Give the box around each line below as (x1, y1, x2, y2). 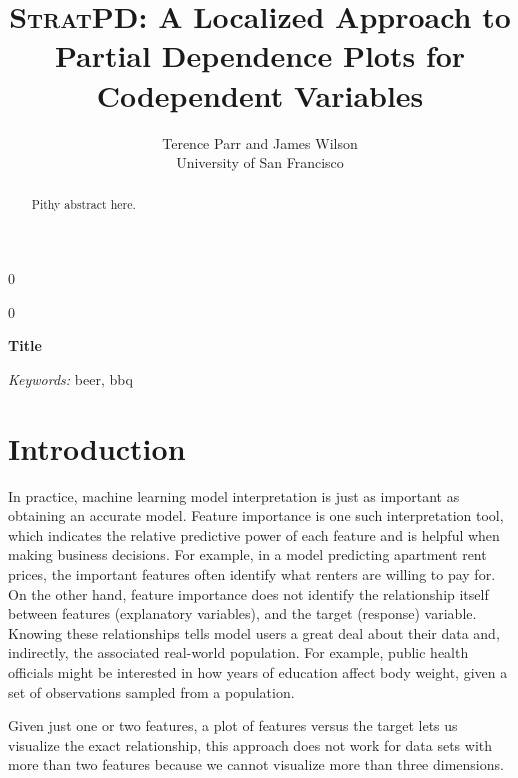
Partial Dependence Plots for (54, 35, 466, 76)
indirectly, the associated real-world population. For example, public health (8, 642, 469, 663)
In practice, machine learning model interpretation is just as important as (8, 485, 460, 506)
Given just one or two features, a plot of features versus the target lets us (8, 715, 458, 736)
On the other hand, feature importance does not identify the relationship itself (8, 583, 489, 604)
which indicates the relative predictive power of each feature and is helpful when (8, 524, 500, 545)
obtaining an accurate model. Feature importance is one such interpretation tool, (8, 505, 504, 526)
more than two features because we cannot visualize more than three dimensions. (8, 754, 504, 775)
